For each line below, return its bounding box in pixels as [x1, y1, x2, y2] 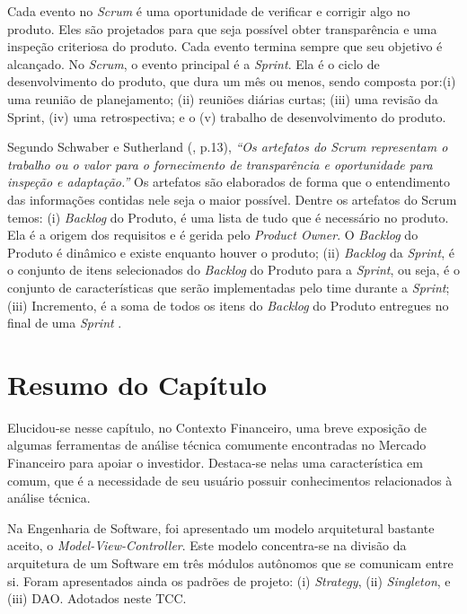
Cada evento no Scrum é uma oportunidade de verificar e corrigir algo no [7, 2, 410, 20]
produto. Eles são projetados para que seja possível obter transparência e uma [7, 19, 437, 38]
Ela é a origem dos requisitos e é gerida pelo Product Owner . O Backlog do [7, 225, 419, 244]
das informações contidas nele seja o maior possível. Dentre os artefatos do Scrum [7, 189, 457, 208]
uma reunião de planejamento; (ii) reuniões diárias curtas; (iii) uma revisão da [7, 89, 438, 108]
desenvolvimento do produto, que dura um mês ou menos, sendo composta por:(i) [7, 72, 456, 91]
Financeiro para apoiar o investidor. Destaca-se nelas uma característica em [7, 453, 423, 471]
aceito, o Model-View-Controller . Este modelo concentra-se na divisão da [7, 536, 407, 555]
